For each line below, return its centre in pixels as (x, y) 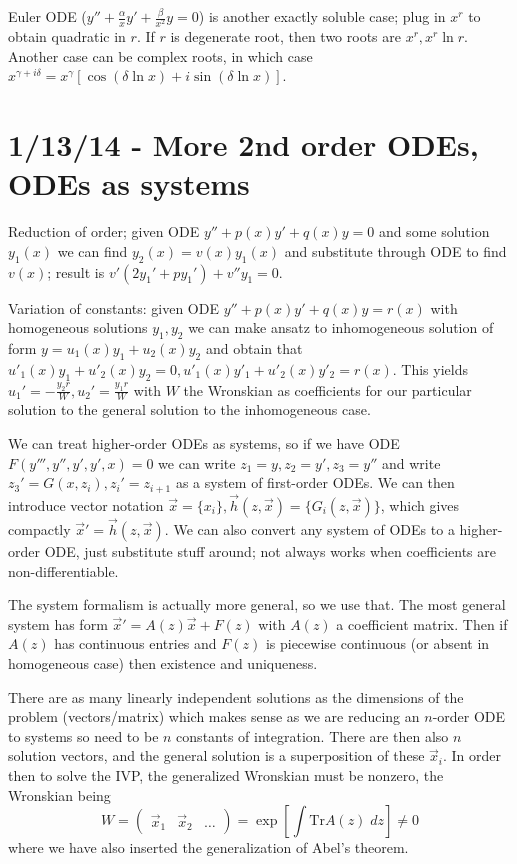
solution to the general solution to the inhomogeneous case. (189, 409)
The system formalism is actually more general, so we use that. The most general (257, 604)
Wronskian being (59, 794)
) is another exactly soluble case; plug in (322, 16)
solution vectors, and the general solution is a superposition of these (216, 755)
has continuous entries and (135, 643)
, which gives (420, 504)
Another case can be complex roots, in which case (160, 55)
